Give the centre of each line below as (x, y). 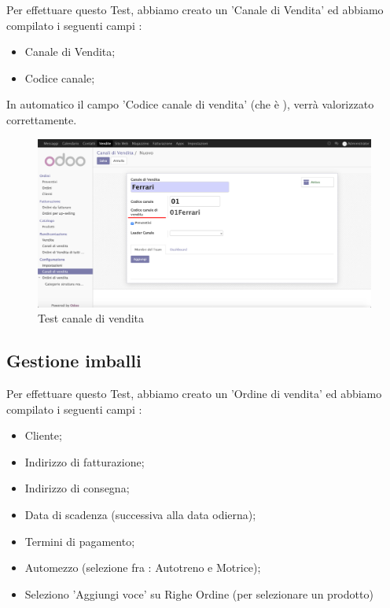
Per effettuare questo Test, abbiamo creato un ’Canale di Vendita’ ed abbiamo (195, 9)
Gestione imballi (74, 361)
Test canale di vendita (91, 318)
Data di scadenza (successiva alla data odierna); (140, 514)
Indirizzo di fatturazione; (85, 461)
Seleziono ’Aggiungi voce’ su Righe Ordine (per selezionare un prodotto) (199, 593)
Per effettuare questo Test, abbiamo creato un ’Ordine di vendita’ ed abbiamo (194, 394)
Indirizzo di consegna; (77, 488)
